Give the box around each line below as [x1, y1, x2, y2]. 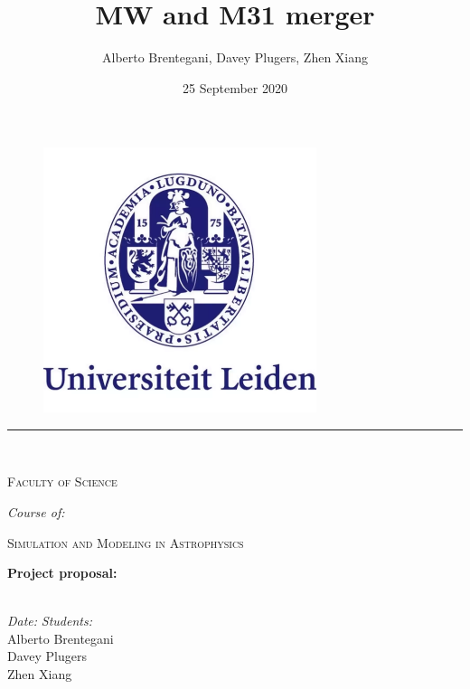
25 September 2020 [183, 78, 287, 97]
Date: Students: [7, 611, 92, 630]
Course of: [7, 502, 65, 521]
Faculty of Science [7, 472, 117, 491]
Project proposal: [7, 563, 117, 582]
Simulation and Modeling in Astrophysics [7, 533, 244, 552]
